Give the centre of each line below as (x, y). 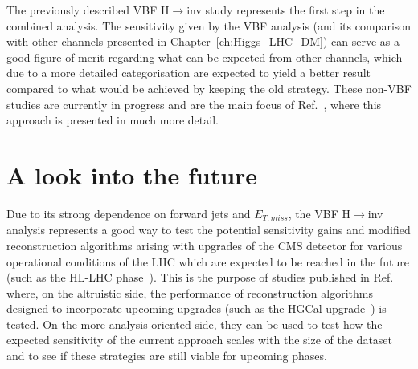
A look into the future (132, 174)
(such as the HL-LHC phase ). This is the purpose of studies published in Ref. (200, 277)
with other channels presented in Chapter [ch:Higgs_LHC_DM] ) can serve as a (203, 41)
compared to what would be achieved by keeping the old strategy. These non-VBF (209, 88)
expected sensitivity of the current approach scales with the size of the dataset (200, 340)
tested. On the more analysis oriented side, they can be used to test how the (195, 324)
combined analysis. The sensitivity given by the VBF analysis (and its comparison (209, 25)
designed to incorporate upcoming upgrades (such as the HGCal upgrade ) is (197, 308)
